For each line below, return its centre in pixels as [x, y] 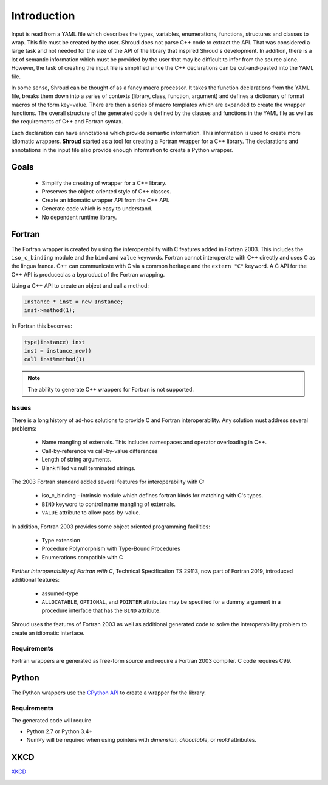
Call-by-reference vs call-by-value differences [100, 451]
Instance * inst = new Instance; [74, 302]
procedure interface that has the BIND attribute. [101, 610]
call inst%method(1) [54, 359]
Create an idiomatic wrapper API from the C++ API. [106, 200]
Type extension [61, 540]
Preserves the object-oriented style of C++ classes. [106, 192]
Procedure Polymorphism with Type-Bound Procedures [111, 549]
